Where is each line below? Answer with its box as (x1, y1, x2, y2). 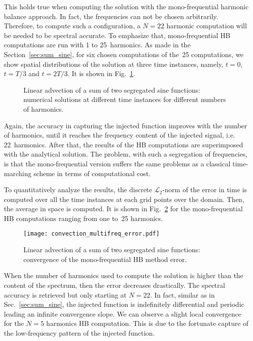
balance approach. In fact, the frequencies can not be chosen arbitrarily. (4, 11, 218, 21)
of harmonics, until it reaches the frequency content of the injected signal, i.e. (4, 130, 235, 140)
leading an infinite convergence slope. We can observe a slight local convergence (4, 308, 241, 319)
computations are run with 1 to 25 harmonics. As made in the (4, 40, 191, 50)
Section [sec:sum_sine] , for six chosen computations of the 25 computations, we (4, 49, 244, 59)
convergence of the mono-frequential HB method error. (23, 254, 187, 264)
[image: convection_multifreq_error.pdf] (23, 230, 160, 238)
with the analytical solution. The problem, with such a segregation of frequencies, (4, 149, 248, 159)
